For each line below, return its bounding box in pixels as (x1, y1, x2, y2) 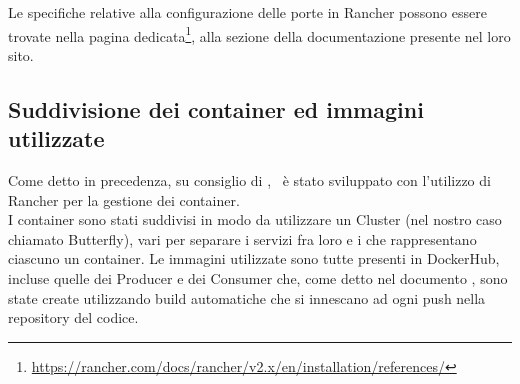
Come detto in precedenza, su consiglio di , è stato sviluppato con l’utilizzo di (8, 170, 491, 191)
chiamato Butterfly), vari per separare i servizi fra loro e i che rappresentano (8, 228, 477, 249)
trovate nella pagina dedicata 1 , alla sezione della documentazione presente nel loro (8, 22, 511, 46)
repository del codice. (8, 307, 139, 328)
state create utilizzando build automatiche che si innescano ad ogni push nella (8, 287, 486, 308)
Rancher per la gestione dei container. (8, 189, 240, 210)
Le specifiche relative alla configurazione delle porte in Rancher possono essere (8, 2, 487, 22)
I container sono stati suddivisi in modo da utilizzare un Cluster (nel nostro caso (8, 209, 502, 230)
